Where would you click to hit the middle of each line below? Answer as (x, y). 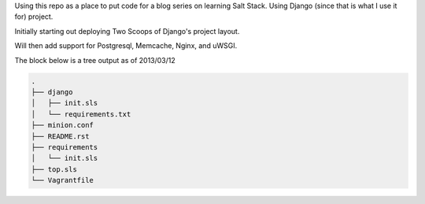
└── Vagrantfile (63, 180)
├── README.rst (60, 136)
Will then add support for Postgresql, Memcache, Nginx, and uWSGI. (126, 46)
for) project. (34, 17)
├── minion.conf (63, 125)
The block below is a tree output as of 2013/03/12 (95, 60)
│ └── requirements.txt (81, 114)
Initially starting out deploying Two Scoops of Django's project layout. (127, 31)
